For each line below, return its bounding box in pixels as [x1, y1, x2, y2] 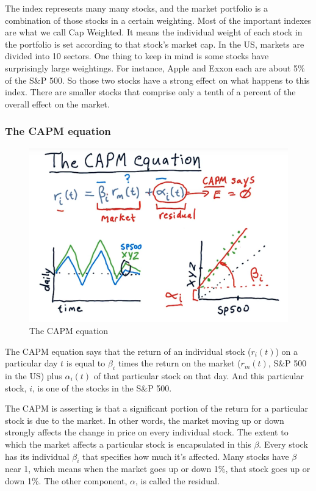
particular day [5, 357, 58, 369]
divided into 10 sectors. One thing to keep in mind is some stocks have [5, 49, 269, 62]
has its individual [5, 449, 70, 462]
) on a [275, 344, 298, 357]
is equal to [66, 357, 106, 369]
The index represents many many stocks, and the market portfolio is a [5, 2, 268, 14]
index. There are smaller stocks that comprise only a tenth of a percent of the [5, 85, 296, 98]
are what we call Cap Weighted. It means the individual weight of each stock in [5, 26, 303, 38]
